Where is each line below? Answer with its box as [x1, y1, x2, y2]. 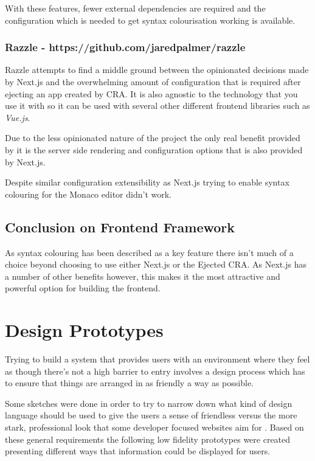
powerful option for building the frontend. [5, 282, 161, 294]
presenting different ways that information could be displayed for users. [5, 445, 271, 457]
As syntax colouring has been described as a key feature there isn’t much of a [5, 246, 294, 258]
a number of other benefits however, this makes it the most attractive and [5, 269, 280, 282]
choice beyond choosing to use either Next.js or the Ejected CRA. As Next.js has [5, 258, 306, 271]
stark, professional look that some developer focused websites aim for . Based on [5, 421, 304, 434]
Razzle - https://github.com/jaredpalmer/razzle [5, 40, 246, 55]
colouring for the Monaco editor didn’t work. [5, 187, 171, 200]
